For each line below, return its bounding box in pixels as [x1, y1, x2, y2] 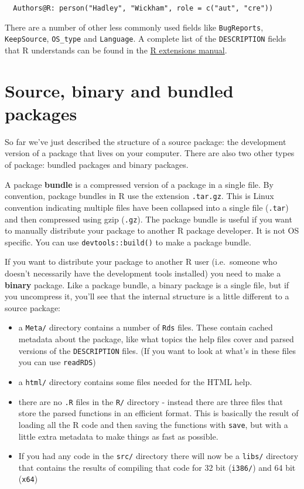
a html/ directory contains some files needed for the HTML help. [18, 376, 252, 387]
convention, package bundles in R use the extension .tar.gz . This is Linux [5, 190, 274, 202]
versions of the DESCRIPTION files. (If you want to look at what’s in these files [18, 344, 296, 356]
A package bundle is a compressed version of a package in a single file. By [5, 178, 274, 190]
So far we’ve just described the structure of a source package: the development [5, 135, 286, 147]
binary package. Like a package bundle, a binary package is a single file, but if [5, 278, 289, 291]
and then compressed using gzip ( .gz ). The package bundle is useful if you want [5, 213, 292, 225]
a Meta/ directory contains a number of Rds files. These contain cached [18, 321, 273, 333]
